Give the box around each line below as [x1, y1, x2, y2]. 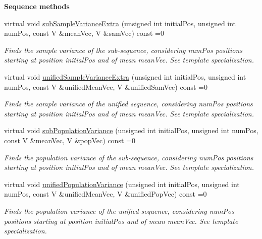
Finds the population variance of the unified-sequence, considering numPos [4, 205, 234, 216]
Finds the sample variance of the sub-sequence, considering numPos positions [4, 44, 243, 55]
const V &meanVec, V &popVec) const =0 [4, 135, 135, 145]
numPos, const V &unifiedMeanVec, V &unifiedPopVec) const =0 [4, 189, 207, 199]
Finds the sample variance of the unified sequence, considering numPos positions [4, 98, 253, 109]
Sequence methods [4, 1, 70, 11]
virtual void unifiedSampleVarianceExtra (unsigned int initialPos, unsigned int [4, 71, 246, 82]
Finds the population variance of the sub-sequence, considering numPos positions [4, 152, 253, 162]
